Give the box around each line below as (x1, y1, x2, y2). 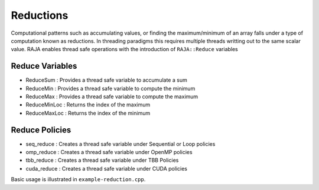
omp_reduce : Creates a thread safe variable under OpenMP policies (25, 149, 193, 156)
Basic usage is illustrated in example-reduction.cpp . (11, 176, 146, 183)
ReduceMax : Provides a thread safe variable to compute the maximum (25, 93, 198, 100)
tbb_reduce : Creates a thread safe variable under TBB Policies (25, 156, 179, 164)
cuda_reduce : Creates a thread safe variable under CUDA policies (25, 165, 187, 172)
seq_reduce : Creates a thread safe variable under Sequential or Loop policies (25, 140, 216, 147)
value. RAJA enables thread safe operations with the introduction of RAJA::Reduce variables (11, 46, 239, 53)
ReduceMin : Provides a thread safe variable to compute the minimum (25, 85, 196, 92)
